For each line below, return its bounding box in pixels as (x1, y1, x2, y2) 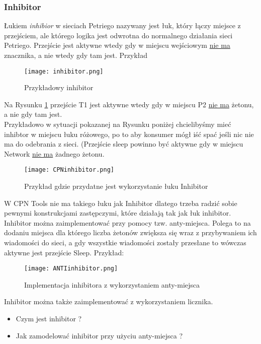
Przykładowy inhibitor (24, 82, 94, 93)
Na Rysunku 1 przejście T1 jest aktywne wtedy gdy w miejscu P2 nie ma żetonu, (4, 99, 254, 109)
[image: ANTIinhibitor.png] (24, 265, 118, 272)
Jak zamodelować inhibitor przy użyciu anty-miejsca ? (16, 330, 183, 340)
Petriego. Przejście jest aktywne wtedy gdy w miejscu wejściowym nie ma (4, 40, 230, 50)
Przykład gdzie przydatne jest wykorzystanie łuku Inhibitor (24, 181, 208, 191)
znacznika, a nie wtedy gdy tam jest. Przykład (4, 50, 148, 60)
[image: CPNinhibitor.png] (24, 166, 114, 174)
